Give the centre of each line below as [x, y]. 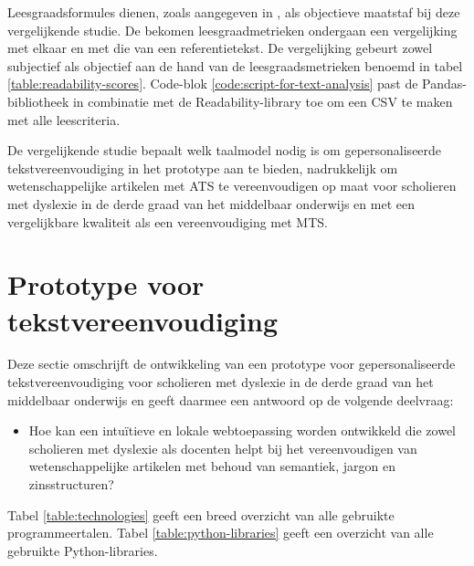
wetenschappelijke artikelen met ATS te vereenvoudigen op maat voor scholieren [232, 186]
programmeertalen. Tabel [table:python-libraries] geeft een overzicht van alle [221, 533]
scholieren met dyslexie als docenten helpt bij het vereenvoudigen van [223, 448]
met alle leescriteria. [64, 119]
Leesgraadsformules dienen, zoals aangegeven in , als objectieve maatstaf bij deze [234, 12]
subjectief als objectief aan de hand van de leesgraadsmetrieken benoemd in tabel [235, 65]
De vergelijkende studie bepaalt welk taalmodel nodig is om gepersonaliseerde [225, 150]
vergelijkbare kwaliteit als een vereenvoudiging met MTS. [168, 221]
